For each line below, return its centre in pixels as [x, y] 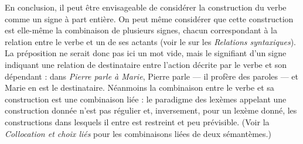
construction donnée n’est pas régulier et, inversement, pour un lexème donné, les [151, 110]
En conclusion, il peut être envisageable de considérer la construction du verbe [146, 7]
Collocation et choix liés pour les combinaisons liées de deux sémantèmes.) [138, 133]
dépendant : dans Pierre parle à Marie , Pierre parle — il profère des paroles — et [152, 76]
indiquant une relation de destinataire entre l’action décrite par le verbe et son [146, 64]
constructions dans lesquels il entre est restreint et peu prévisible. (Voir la [137, 121]
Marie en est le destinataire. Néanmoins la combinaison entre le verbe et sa [139, 88]
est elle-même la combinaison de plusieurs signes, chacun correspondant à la [141, 30]
